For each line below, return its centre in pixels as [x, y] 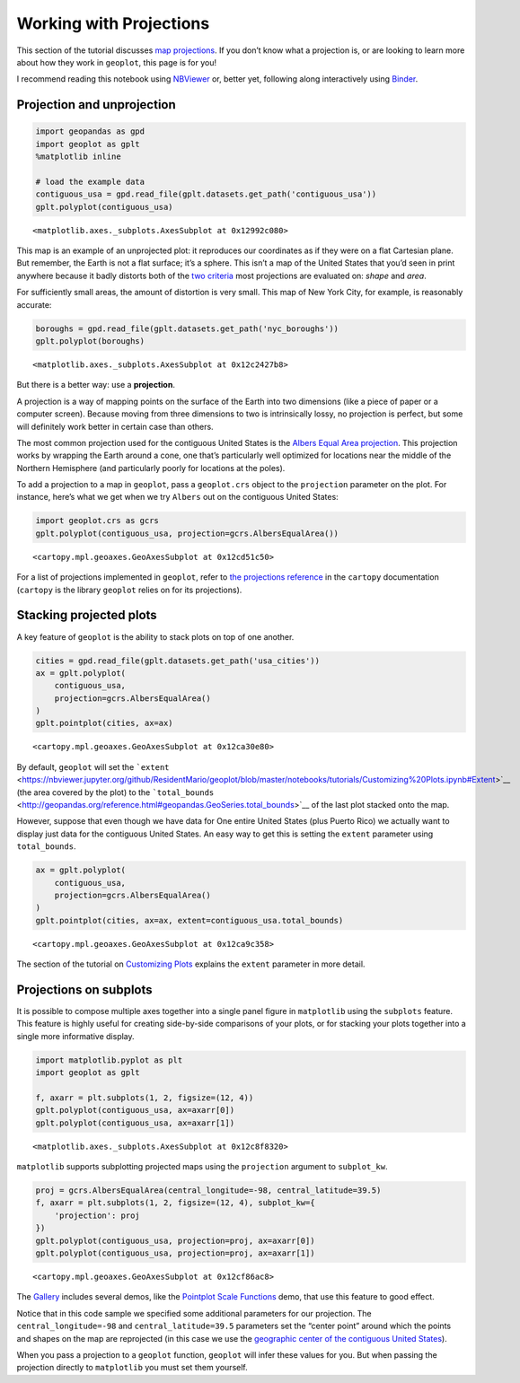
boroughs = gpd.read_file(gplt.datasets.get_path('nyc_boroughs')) [187, 328]
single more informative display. [75, 1036]
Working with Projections [113, 23]
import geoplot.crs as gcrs [97, 521]
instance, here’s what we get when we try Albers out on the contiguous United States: [177, 497]
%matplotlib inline [78, 157]
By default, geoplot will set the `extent [93, 766]
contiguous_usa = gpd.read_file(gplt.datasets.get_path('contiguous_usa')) [206, 194]
